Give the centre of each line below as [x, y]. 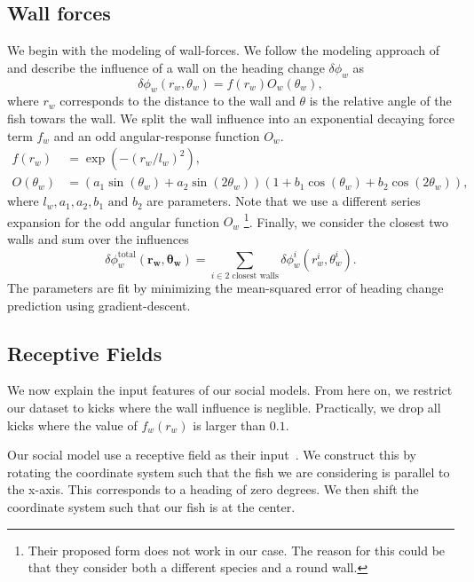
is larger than [229, 425]
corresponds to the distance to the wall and [178, 101]
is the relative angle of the [380, 101]
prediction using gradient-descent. [99, 305]
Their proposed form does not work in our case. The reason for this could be [237, 550]
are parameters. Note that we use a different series [284, 201]
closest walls [255, 276]
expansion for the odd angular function [113, 221]
